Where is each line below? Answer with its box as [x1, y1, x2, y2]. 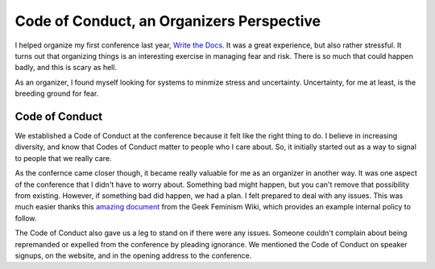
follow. [14, 213, 37, 223]
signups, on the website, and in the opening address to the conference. [14, 250, 252, 260]
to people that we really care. [14, 153, 112, 163]
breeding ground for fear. [14, 89, 99, 98]
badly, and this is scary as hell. [14, 63, 117, 72]
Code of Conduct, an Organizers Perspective [14, 12, 321, 30]
